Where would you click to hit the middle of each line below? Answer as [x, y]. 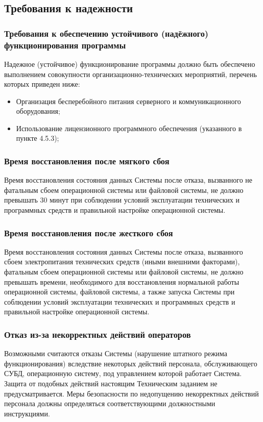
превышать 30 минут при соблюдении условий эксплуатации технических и [122, 200]
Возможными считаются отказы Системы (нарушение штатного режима [116, 353]
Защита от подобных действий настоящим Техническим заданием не [111, 383]
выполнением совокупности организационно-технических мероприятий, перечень [130, 74]
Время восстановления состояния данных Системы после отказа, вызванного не [128, 180]
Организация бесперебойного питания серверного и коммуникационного [128, 101]
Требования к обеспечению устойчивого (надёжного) [106, 33]
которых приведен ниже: [42, 84]
